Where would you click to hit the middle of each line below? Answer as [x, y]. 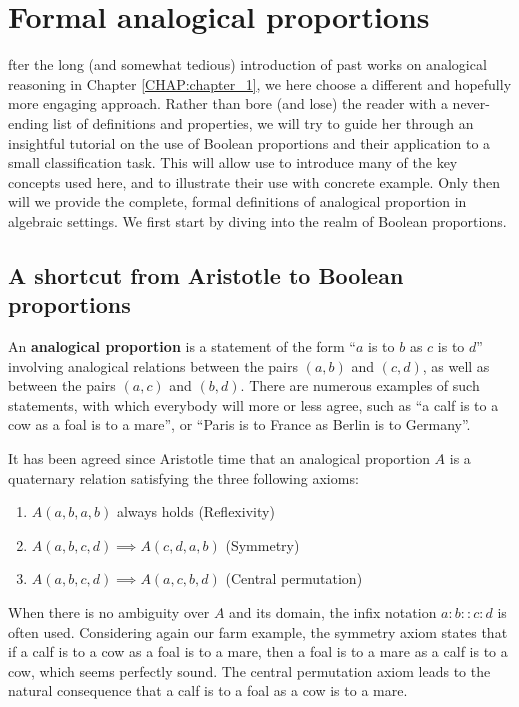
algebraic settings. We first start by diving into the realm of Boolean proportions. [257, 220]
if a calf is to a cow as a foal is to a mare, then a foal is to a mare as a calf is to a [258, 651]
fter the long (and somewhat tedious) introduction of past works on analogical [247, 64]
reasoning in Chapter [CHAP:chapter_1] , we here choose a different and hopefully [260, 83]
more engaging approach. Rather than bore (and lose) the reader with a [228, 103]
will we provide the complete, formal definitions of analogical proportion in [237, 201]
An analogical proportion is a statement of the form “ [182, 346]
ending [28, 122]
